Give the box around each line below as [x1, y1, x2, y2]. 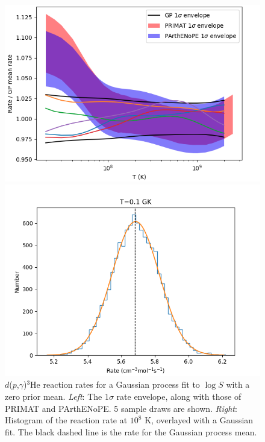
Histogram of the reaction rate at [5, 414, 128, 426]
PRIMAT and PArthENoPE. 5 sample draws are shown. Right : [5, 402, 237, 414]
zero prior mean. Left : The [5, 390, 102, 402]
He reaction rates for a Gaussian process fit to [30, 378, 200, 391]
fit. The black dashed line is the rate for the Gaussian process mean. [5, 425, 257, 438]
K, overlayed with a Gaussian [145, 414, 254, 426]
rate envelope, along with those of [116, 390, 242, 402]
